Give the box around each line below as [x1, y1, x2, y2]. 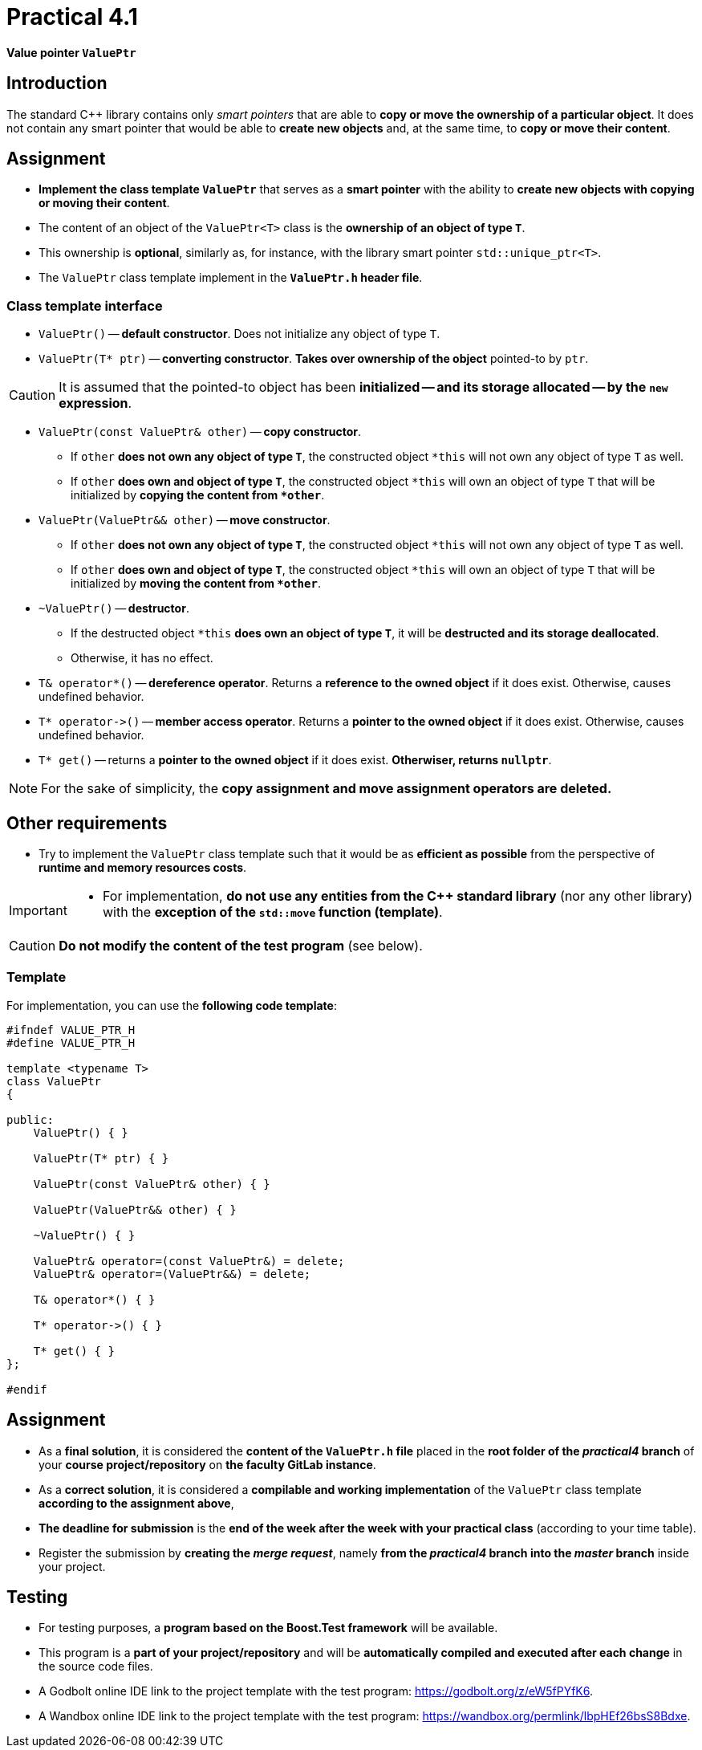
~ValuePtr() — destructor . [39, 601, 189, 616]
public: [6, 1113, 55, 1126]
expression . [59, 395, 132, 412]
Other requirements [6, 812, 168, 833]
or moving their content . [39, 196, 170, 210]
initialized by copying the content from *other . [71, 488, 325, 503]
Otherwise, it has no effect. [71, 651, 213, 665]
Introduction [6, 73, 108, 94]
